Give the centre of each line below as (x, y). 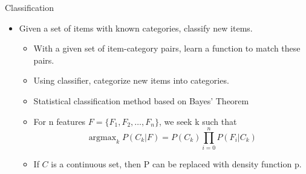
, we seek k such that (198, 121)
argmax (103, 137)
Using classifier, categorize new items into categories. (131, 80)
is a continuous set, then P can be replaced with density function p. (176, 164)
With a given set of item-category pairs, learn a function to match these (167, 48)
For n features (60, 121)
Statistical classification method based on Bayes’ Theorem (141, 100)
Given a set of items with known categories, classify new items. (136, 28)
